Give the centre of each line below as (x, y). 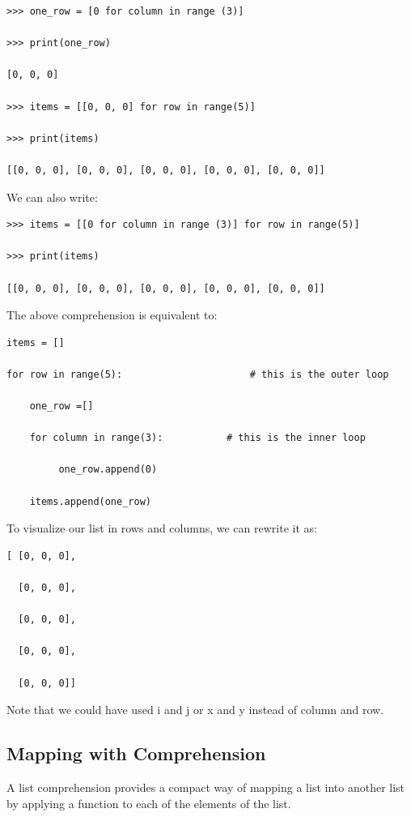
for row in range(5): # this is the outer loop (198, 374)
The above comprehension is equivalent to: (112, 315)
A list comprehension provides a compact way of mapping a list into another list (206, 787)
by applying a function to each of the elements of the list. (149, 803)
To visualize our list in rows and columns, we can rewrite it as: (162, 528)
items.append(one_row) (90, 501)
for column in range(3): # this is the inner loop (197, 438)
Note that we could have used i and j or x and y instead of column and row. (195, 710)
